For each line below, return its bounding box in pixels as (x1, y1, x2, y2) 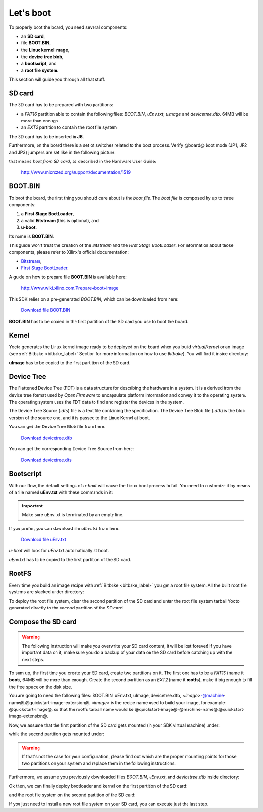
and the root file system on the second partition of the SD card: (9, 792, 136, 798)
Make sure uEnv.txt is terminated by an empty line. (22, 512, 124, 518)
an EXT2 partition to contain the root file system (21, 124, 117, 130)
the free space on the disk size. (9, 684, 73, 690)
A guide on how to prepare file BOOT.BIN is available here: (9, 274, 127, 280)
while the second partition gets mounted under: (9, 731, 105, 737)
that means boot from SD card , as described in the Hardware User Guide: (9, 158, 157, 164)
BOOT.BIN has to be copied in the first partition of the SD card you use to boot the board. (9, 318, 188, 324)
